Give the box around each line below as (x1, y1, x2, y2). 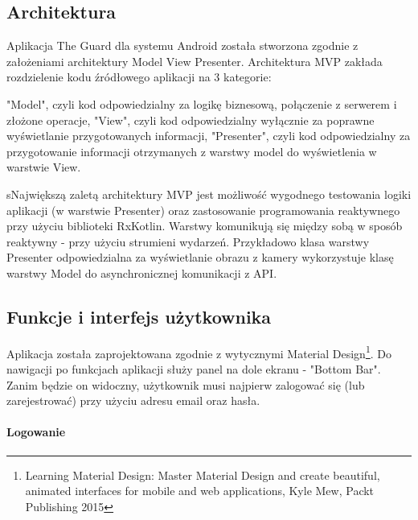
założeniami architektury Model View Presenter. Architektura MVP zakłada (6, 52, 383, 69)
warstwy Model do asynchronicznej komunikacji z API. (6, 264, 277, 281)
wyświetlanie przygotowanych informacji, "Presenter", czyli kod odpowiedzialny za (6, 127, 411, 144)
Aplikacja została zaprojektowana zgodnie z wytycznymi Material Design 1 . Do (6, 342, 391, 361)
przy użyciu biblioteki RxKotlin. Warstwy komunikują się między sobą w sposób (6, 217, 403, 234)
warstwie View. (6, 159, 81, 175)
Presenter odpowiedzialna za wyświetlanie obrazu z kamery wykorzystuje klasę (6, 249, 394, 266)
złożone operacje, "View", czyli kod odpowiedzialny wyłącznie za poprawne (6, 111, 375, 128)
